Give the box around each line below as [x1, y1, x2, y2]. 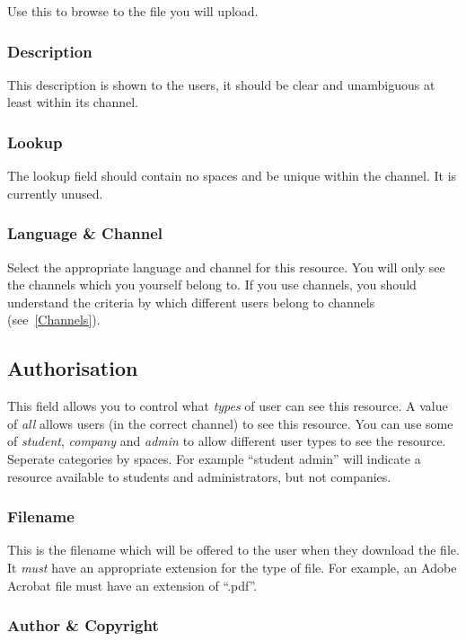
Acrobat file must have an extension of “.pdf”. [7, 575, 258, 594]
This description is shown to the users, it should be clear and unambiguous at [7, 75, 435, 93]
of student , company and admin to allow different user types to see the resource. [7, 432, 446, 450]
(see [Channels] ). [7, 310, 101, 329]
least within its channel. [7, 93, 138, 111]
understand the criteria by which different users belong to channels [7, 292, 375, 311]
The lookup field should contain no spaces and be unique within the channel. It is [7, 166, 457, 185]
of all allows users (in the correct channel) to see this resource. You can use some [7, 414, 453, 432]
